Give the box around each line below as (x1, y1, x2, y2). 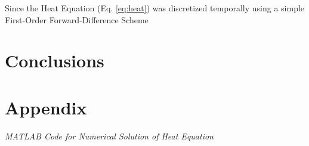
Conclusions (5, 48, 104, 73)
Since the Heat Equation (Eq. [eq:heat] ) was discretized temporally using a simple (5, 2, 305, 14)
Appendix (5, 95, 87, 119)
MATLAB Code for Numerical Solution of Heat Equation (5, 129, 214, 142)
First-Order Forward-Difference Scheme (5, 13, 149, 26)
